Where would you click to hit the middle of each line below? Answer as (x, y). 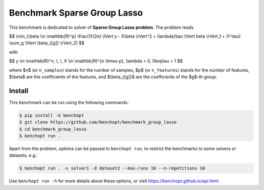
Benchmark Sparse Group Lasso (76, 13)
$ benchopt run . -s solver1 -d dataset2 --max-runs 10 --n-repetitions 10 (112, 168)
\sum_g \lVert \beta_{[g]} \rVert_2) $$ (47, 43)
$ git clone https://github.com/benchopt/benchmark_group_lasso (98, 122)
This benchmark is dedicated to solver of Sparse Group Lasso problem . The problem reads (101, 27)
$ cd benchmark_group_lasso (53, 129)
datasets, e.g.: (23, 155)
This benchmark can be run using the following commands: (69, 102)
